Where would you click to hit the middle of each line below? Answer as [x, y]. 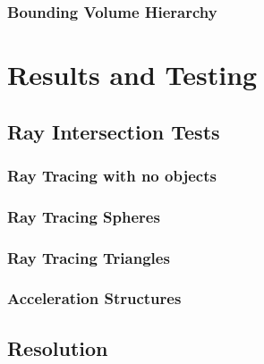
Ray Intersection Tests [114, 131]
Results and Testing [132, 75]
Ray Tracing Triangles [89, 257]
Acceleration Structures [94, 298]
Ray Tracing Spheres [84, 216]
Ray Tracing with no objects [112, 175]
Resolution [58, 347]
